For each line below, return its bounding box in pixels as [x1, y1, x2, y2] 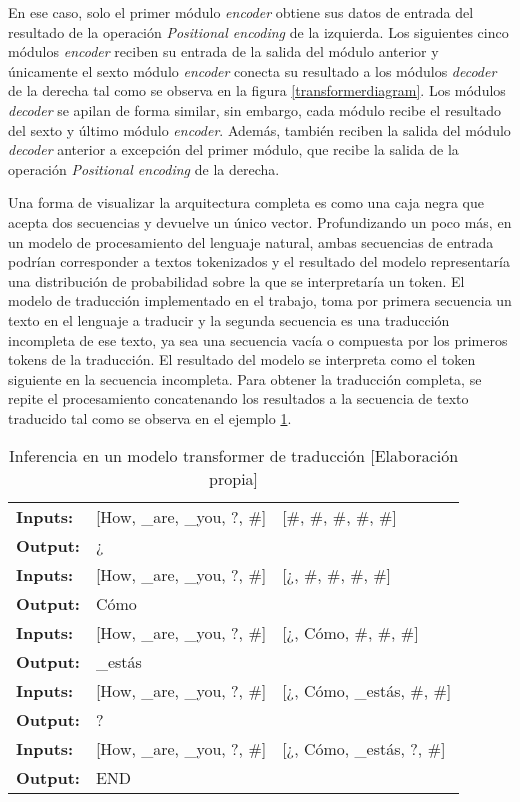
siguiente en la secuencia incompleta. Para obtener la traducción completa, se [8, 368, 482, 389]
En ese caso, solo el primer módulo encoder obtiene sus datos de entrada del [8, 2, 474, 22]
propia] [209, 467, 259, 491]
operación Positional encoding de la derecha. [8, 158, 280, 179]
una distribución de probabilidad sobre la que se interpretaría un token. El [8, 270, 465, 291]
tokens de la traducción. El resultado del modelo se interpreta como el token [8, 349, 476, 370]
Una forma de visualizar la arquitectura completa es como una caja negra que [8, 192, 484, 213]
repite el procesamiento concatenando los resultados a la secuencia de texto [8, 388, 469, 409]
